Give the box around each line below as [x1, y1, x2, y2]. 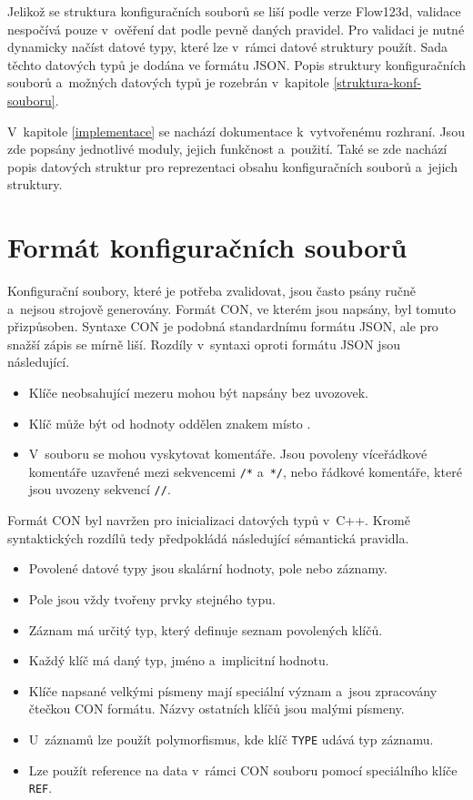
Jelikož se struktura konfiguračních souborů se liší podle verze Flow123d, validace [7, 2, 461, 20]
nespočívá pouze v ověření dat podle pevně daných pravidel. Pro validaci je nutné [7, 19, 465, 38]
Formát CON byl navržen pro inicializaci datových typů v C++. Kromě [7, 511, 410, 530]
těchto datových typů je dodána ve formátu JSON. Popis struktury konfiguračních [7, 55, 466, 74]
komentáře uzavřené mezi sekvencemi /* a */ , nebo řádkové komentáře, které [28, 461, 462, 481]
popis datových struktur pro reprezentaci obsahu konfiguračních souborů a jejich [7, 157, 458, 176]
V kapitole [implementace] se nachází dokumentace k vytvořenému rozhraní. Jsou [7, 121, 465, 140]
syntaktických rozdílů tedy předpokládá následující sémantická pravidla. [7, 528, 409, 547]
